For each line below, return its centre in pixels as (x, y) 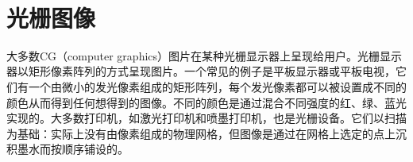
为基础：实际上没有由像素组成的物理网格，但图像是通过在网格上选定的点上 (201, 133)
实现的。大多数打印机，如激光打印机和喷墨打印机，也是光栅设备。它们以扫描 (206, 118)
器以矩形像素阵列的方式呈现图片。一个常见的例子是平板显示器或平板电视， (201, 71)
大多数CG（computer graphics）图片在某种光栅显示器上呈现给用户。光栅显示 (205, 55)
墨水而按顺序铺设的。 (73, 149)
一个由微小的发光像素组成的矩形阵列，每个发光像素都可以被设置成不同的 (217, 86)
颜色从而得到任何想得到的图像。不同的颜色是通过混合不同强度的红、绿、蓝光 (206, 102)
